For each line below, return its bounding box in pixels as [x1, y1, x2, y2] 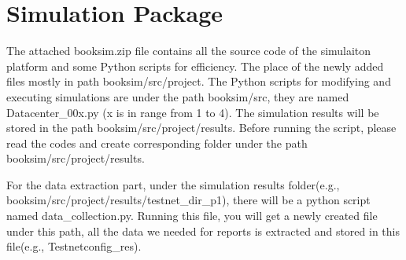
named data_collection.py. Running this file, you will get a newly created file [6, 207, 378, 224]
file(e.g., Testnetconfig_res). [6, 238, 142, 255]
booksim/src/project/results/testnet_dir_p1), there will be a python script [6, 192, 371, 208]
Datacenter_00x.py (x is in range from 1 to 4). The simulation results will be [6, 104, 379, 120]
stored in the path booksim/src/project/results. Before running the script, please [6, 119, 397, 136]
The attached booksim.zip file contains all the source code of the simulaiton [6, 42, 371, 59]
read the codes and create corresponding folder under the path [6, 134, 308, 151]
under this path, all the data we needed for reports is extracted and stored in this [6, 222, 400, 239]
